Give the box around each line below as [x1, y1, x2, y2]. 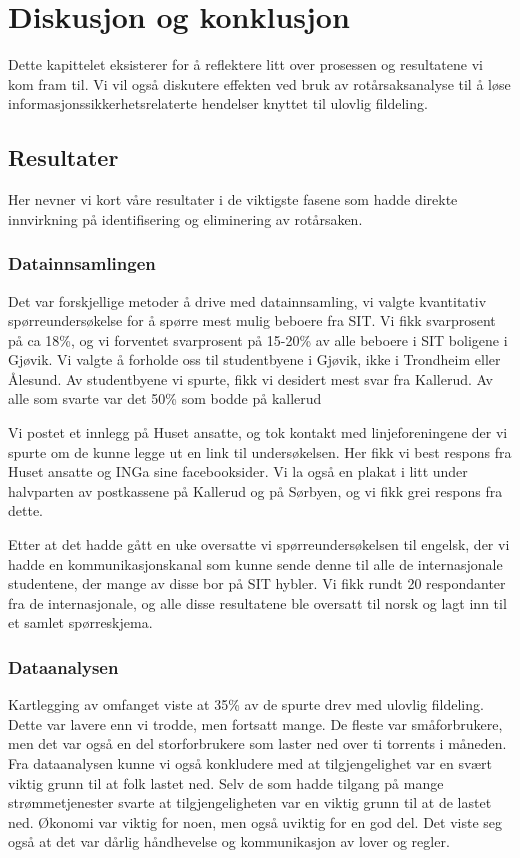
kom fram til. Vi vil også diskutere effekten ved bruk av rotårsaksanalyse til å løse [8, 73, 511, 94]
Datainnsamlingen [8, 251, 156, 276]
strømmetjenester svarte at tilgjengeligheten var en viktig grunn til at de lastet [8, 792, 492, 813]
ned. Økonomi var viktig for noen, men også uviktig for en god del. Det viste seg [8, 811, 503, 832]
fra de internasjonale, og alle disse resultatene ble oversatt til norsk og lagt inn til [8, 592, 507, 613]
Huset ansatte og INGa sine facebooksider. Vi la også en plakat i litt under [8, 461, 468, 482]
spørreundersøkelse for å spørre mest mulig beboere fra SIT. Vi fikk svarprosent [8, 310, 496, 331]
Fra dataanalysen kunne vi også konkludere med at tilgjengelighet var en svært [8, 753, 492, 774]
